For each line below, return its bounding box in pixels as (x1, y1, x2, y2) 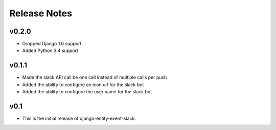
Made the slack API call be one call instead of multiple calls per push (22, 74, 167, 81)
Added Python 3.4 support (22, 47, 79, 54)
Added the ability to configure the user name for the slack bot (22, 89, 152, 95)
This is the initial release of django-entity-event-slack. (22, 115, 136, 122)
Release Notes (9, 8, 73, 19)
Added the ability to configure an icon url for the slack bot (22, 82, 144, 88)
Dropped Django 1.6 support (22, 41, 82, 47)
